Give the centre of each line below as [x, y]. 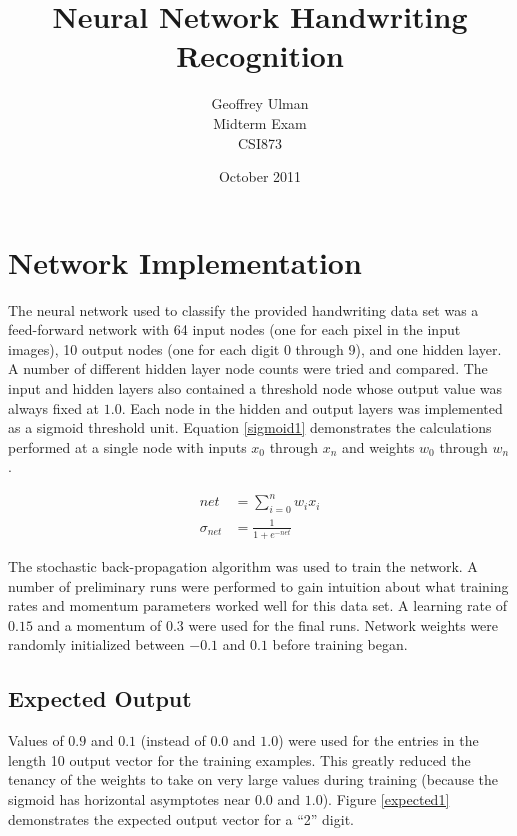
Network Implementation [185, 261]
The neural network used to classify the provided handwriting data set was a [243, 309]
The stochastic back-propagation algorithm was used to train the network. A [243, 565]
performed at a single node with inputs [127, 446]
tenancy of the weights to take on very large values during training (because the [253, 779]
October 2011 [260, 176]
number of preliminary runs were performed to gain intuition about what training [258, 585]
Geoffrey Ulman [260, 103]
